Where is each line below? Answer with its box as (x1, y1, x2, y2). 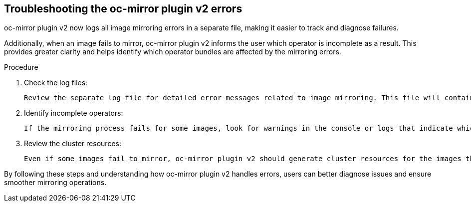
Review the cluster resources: (24, 139, 121, 148)
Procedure (4, 63, 38, 72)
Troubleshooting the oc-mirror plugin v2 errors (4, 2, 242, 15)
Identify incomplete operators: (24, 109, 123, 118)
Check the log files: (24, 78, 88, 87)
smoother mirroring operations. (4, 178, 107, 187)
